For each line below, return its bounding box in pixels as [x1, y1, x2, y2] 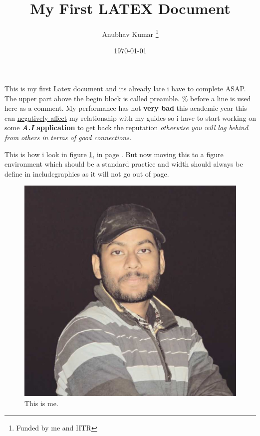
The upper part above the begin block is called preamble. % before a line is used [4, 93, 251, 103]
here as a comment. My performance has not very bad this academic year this [4, 103, 247, 113]
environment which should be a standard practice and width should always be [4, 159, 243, 169]
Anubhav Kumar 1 [102, 27, 159, 39]
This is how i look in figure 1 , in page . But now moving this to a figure [4, 149, 224, 159]
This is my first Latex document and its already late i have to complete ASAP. [4, 83, 246, 93]
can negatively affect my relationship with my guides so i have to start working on [4, 112, 257, 123]
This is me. [24, 398, 58, 409]
